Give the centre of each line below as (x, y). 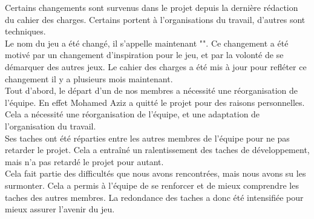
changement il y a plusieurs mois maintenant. (89, 78)
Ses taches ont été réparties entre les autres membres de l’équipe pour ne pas (147, 138)
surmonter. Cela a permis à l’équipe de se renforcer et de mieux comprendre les (152, 185)
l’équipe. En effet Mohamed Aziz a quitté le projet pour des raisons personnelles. (155, 102)
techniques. (25, 31)
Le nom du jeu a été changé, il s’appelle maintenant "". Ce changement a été (147, 43)
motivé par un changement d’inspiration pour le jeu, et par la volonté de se (144, 55)
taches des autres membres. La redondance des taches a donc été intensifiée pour (154, 197)
